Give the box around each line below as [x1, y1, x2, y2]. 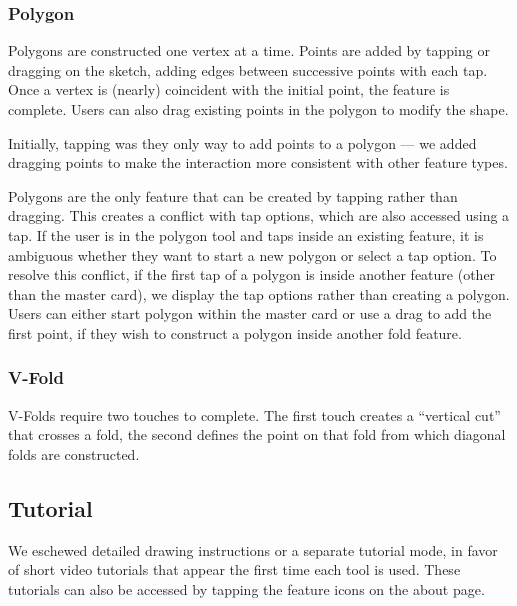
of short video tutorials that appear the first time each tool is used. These [8, 559, 461, 580]
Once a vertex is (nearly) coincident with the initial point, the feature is [8, 79, 450, 100]
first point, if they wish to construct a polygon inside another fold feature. [8, 322, 462, 343]
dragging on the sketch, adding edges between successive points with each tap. [8, 59, 488, 80]
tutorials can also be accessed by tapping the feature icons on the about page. [8, 578, 485, 599]
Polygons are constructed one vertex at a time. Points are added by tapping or [8, 40, 490, 61]
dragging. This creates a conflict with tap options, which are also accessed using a [8, 205, 510, 226]
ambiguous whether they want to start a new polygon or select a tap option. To [8, 244, 497, 265]
